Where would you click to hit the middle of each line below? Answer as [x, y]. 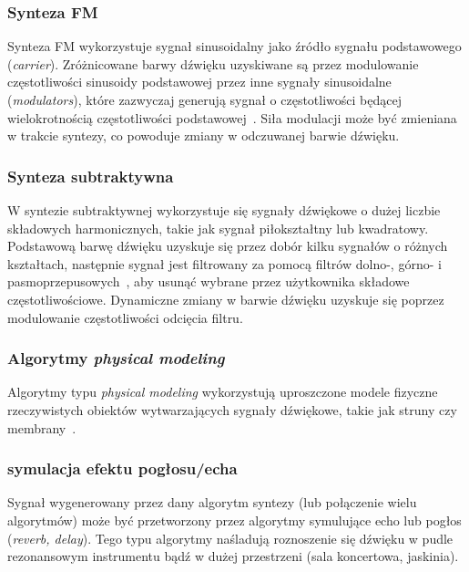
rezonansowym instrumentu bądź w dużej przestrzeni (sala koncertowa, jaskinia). [233, 556]
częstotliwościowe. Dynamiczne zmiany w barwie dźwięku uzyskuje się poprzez [226, 299]
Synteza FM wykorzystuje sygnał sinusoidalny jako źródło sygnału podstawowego [234, 46]
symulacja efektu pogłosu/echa [122, 468]
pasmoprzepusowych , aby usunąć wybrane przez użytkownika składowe [209, 281]
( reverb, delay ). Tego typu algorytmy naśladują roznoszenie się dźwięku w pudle [230, 538]
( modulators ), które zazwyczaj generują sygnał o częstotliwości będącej [204, 99]
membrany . [42, 427]
